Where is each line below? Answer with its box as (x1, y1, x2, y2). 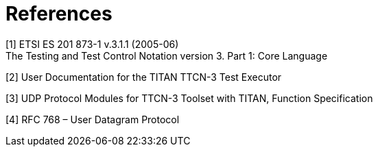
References (5, 2, 113, 25)
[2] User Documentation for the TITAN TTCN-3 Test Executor (5, 71, 282, 83)
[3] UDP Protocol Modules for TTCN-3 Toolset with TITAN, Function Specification (5, 92, 373, 104)
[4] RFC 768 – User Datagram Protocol (5, 113, 180, 125)
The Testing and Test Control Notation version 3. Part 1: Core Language (5, 49, 328, 62)
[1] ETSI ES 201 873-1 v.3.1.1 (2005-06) (5, 38, 179, 50)
